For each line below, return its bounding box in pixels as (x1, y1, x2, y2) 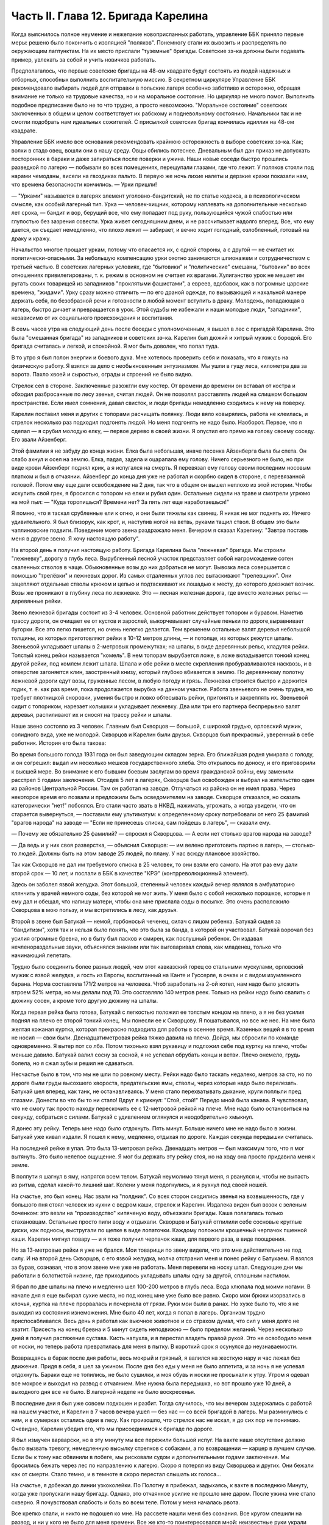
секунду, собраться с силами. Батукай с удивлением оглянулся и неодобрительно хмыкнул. (11, 1113, 254, 1121)
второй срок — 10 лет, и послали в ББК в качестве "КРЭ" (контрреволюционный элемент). (11, 869, 249, 877)
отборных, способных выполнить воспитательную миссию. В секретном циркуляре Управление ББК (11, 76, 276, 83)
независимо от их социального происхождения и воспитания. (11, 314, 174, 321)
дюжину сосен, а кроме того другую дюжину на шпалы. (11, 997, 158, 1005)
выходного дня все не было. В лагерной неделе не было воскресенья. (11, 1388, 196, 1396)
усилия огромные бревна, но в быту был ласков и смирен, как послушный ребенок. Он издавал (11, 935, 263, 942)
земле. (11, 1161, 30, 1169)
